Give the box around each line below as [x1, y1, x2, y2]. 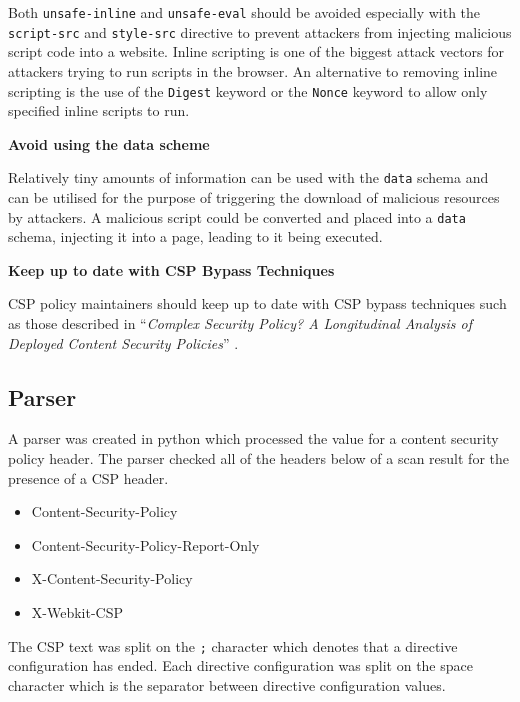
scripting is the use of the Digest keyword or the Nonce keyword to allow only [8, 80, 488, 101]
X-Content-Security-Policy [31, 568, 193, 589]
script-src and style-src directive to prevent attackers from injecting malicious [8, 21, 512, 42]
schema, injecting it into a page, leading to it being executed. [8, 226, 383, 247]
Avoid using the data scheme [8, 133, 210, 154]
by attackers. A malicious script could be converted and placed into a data [8, 206, 466, 227]
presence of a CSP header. [8, 467, 169, 488]
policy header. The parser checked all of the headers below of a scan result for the [8, 448, 510, 469]
